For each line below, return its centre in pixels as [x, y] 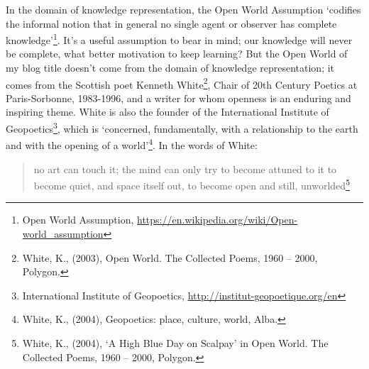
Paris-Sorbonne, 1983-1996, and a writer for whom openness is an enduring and [178, 98]
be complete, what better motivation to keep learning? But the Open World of [177, 54]
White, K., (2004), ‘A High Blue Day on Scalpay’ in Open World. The [175, 342]
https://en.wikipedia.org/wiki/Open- [217, 220]
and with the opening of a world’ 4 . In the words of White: [132, 144]
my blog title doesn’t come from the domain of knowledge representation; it [170, 68]
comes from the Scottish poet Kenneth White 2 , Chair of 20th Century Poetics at [182, 83]
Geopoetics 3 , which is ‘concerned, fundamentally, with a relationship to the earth [182, 127]
